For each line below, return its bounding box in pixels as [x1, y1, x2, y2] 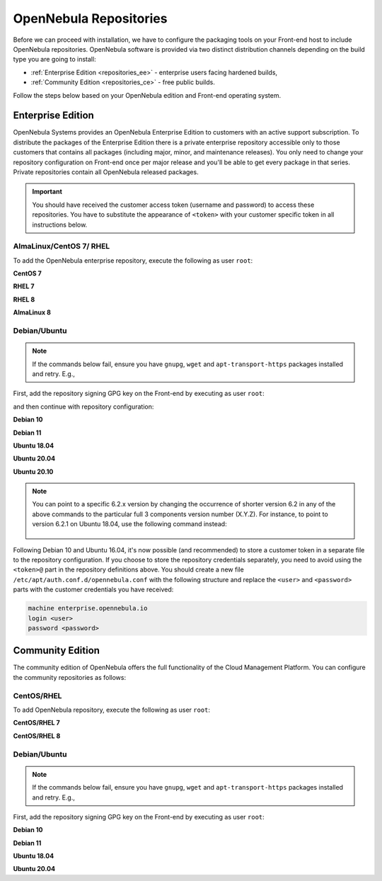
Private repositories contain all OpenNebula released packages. [13, 167, 199, 176]
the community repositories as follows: [13, 673, 127, 681]
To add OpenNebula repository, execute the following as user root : [13, 705, 211, 715]
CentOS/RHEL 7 [13, 719, 60, 727]
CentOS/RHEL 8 [13, 732, 61, 740]
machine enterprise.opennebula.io [28, 604, 148, 613]
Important [32, 188, 63, 196]
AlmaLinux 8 [13, 308, 51, 317]
